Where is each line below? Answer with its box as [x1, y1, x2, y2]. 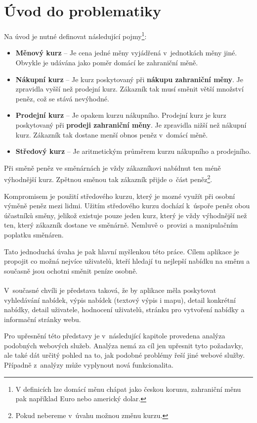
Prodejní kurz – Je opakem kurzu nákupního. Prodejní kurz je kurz [15, 110, 226, 120]
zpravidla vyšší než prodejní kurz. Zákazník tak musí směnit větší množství [15, 84, 244, 94]
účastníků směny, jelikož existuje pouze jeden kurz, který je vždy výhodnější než [4, 210, 247, 220]
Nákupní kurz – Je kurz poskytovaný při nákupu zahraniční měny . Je [15, 74, 243, 84]
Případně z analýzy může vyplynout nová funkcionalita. [4, 360, 173, 370]
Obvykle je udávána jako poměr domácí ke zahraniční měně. [15, 57, 198, 67]
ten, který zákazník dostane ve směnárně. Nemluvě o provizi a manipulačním [4, 220, 238, 230]
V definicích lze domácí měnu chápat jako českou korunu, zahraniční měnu [15, 383, 241, 394]
